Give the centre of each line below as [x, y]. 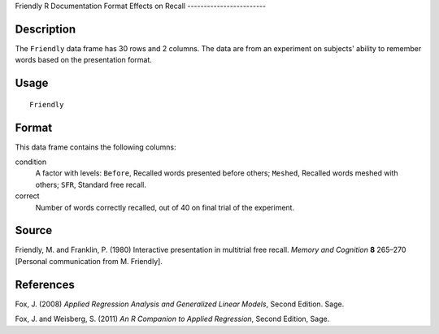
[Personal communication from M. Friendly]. [89, 261]
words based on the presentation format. [83, 60]
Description [46, 29]
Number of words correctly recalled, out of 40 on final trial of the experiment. [165, 207]
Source [34, 230]
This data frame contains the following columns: [96, 147]
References [45, 284]
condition [31, 162]
